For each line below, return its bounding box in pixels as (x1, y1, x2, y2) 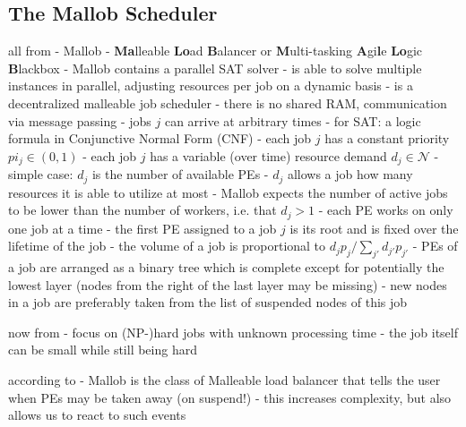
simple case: (8, 165, 73, 184)
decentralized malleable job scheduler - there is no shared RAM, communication (8, 93, 447, 112)
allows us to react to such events (8, 406, 186, 424)
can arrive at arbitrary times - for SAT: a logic (164, 111, 421, 130)
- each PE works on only (318, 201, 453, 219)
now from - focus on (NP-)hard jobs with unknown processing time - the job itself (8, 322, 458, 341)
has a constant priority (324, 129, 450, 148)
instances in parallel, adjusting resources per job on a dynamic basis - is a (8, 76, 413, 95)
